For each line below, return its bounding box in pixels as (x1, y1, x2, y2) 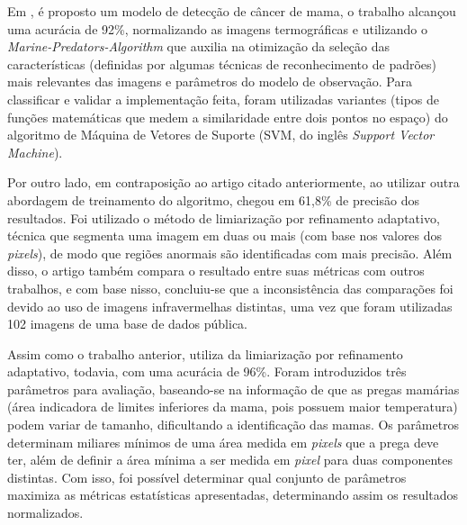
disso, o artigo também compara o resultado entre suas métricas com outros (7, 261, 425, 280)
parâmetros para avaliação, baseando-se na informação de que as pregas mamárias (7, 379, 460, 398)
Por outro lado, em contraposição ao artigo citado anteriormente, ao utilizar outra (7, 173, 460, 192)
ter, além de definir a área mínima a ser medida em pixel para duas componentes (7, 450, 454, 469)
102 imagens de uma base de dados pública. (7, 314, 247, 333)
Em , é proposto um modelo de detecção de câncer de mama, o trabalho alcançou (7, 2, 456, 20)
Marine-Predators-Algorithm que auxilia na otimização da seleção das (7, 37, 391, 56)
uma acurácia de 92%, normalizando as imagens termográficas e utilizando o (7, 19, 428, 38)
